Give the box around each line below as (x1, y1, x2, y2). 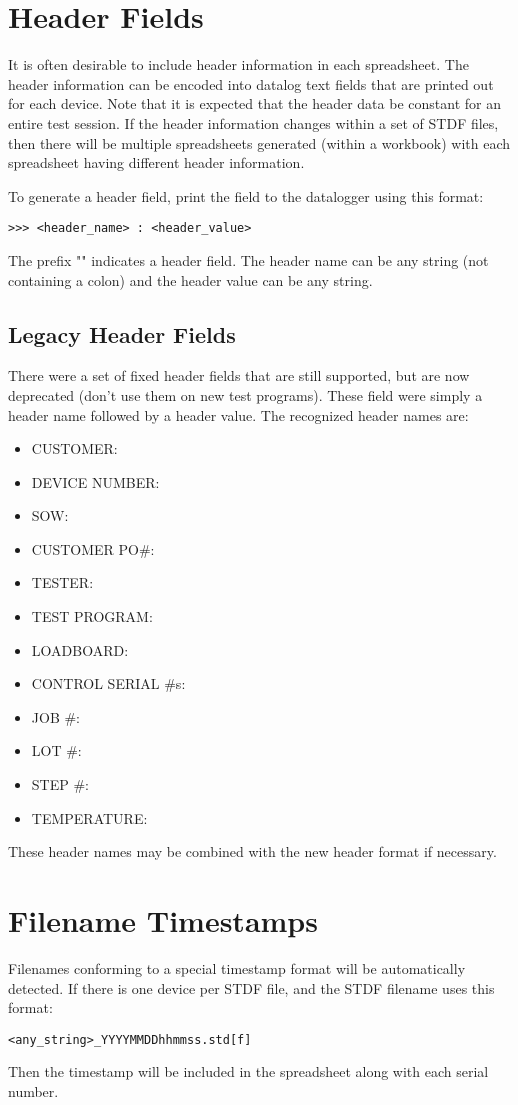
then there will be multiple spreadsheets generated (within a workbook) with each (8, 132, 511, 153)
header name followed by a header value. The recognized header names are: (8, 404, 469, 425)
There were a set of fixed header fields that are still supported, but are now (8, 365, 470, 386)
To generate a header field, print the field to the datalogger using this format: (8, 185, 484, 206)
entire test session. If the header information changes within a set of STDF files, (8, 112, 499, 133)
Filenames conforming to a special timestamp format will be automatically (8, 957, 466, 978)
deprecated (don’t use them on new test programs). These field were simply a (8, 384, 483, 405)
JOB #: (31, 706, 81, 727)
